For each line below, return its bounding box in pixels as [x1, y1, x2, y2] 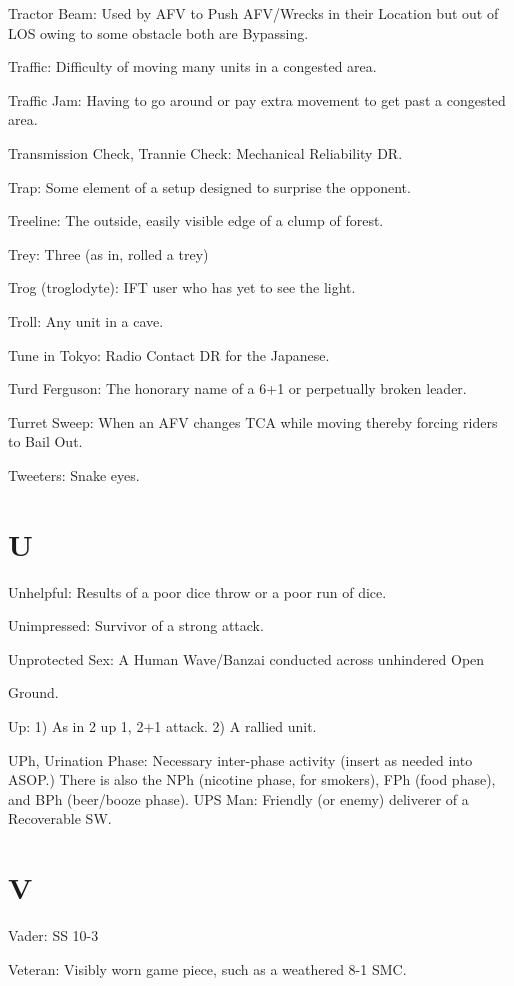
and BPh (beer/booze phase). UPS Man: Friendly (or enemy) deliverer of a [8, 788, 469, 809]
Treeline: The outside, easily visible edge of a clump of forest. [8, 210, 384, 231]
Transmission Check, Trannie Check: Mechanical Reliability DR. [8, 142, 403, 163]
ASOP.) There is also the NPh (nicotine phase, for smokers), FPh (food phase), [8, 769, 496, 790]
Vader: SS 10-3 [8, 925, 99, 946]
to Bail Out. [8, 431, 83, 452]
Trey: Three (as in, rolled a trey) [8, 243, 209, 264]
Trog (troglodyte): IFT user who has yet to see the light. [8, 277, 356, 298]
